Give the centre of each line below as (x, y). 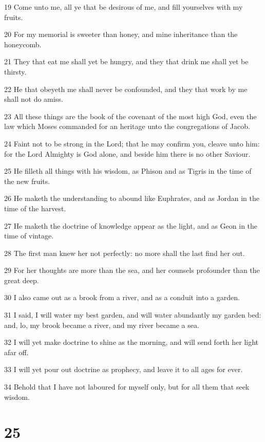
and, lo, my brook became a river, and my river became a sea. (102, 325)
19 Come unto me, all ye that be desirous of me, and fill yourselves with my (124, 7)
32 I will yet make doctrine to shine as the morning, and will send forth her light (131, 342)
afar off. (16, 352)
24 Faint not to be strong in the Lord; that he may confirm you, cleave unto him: (132, 143)
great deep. (22, 280)
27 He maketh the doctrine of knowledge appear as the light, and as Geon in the (131, 225)
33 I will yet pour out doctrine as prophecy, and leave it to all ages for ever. (124, 369)
